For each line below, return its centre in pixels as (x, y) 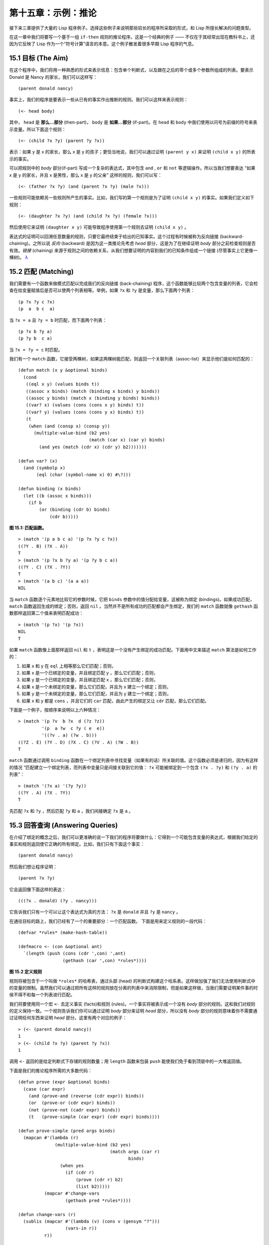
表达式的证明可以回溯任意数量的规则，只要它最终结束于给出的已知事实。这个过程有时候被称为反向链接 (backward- (127, 236)
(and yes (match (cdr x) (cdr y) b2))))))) (93, 447)
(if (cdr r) (80, 1173)
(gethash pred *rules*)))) (98, 1200)
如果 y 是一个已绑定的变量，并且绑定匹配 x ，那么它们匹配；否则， (90, 680)
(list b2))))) (93, 1187)
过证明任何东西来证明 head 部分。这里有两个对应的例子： (68, 1018)
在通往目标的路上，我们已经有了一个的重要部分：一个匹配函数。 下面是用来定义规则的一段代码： (108, 921)
